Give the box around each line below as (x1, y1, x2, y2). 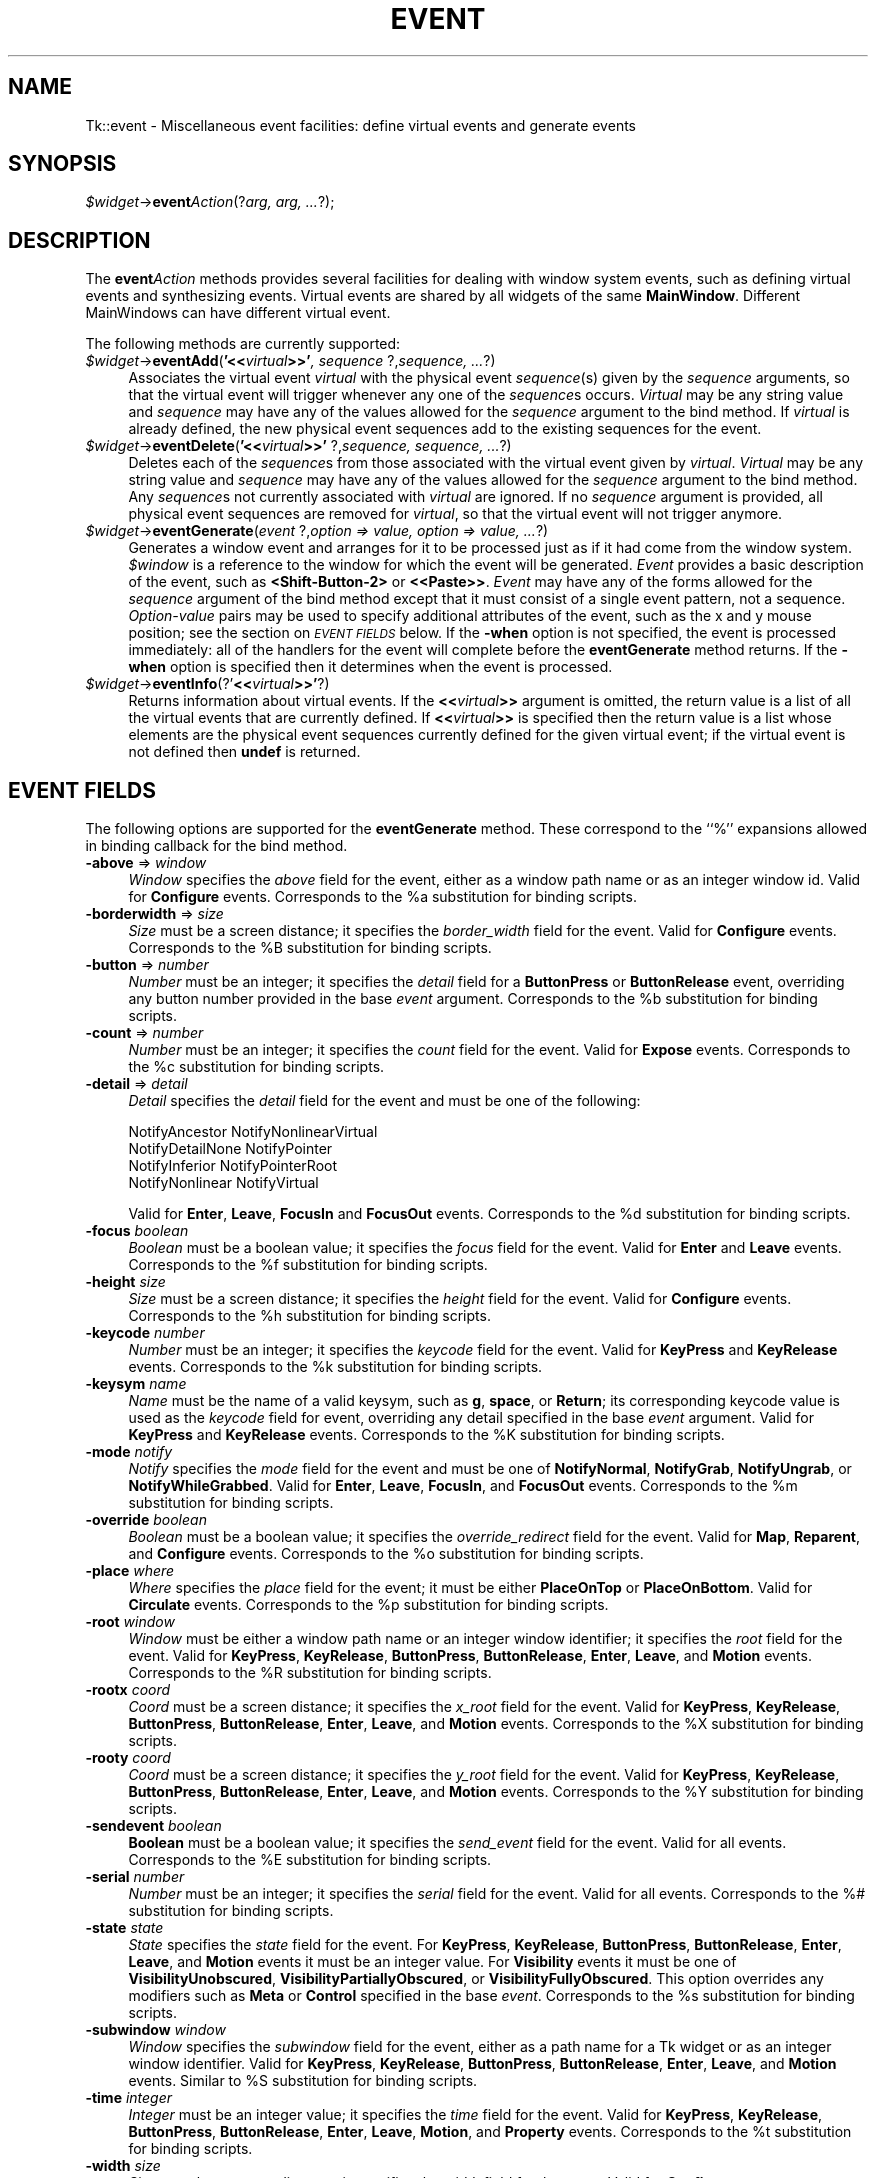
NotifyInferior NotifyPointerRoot (128, 1157, 338, 1175)
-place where (85, 1562, 175, 1580)
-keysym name (85, 1375, 187, 1393)
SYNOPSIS (8, 151, 117, 177)
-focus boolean (85, 1222, 189, 1240)
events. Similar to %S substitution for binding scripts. (128, 2072, 478, 2090)
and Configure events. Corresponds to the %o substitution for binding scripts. (128, 1545, 644, 1563)
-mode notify (85, 1443, 173, 1461)
